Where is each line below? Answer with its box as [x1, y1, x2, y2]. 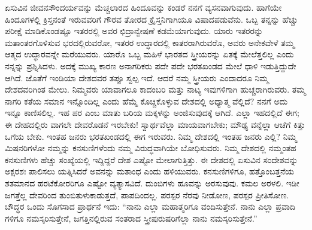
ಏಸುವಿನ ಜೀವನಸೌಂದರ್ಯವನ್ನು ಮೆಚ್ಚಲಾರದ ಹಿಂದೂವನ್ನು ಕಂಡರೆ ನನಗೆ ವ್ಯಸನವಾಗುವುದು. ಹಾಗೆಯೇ [5, 1, 282, 13]
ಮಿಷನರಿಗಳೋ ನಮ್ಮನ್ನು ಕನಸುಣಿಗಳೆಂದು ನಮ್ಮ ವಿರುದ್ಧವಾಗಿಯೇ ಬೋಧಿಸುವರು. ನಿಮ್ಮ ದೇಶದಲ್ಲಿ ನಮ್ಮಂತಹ [5, 142, 296, 154]
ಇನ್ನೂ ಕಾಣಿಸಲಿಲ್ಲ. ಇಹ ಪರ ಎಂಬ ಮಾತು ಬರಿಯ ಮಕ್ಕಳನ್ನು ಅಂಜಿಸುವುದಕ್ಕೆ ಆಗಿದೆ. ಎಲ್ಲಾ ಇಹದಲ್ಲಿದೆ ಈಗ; [5, 106, 299, 119]
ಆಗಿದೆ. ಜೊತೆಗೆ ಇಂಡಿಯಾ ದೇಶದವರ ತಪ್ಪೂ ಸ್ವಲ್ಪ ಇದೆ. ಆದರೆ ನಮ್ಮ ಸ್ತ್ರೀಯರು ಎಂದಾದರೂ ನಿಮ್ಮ [5, 71, 269, 84]
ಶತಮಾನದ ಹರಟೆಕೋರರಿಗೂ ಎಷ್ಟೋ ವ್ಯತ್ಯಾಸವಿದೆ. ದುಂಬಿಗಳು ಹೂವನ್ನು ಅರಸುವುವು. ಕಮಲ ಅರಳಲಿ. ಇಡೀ [5, 176, 299, 189]
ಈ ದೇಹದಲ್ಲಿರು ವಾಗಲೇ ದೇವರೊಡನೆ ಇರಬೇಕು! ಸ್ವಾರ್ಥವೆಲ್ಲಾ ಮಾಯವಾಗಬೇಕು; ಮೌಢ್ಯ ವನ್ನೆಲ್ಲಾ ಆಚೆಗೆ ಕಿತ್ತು [5, 118, 305, 130]
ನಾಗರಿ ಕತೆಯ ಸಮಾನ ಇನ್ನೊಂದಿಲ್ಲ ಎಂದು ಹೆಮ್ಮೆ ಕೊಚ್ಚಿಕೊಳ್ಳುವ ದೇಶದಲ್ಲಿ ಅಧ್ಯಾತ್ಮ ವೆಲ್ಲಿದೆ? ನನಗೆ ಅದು [5, 94, 288, 107]
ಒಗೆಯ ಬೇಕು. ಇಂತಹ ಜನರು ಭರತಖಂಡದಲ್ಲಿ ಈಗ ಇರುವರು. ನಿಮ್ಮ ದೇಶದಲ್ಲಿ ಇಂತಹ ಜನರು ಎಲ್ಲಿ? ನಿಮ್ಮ [5, 130, 297, 142]
